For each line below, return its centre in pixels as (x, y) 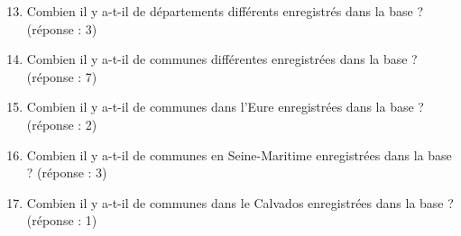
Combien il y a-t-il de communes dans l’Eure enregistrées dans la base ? (225, 107)
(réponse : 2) (62, 124)
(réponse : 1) (62, 220)
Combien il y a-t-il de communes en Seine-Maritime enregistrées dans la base (239, 154)
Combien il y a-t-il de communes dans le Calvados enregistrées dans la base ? (240, 202)
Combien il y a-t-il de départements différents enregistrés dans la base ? (225, 11)
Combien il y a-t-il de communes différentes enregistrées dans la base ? (222, 59)
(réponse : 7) (62, 76)
